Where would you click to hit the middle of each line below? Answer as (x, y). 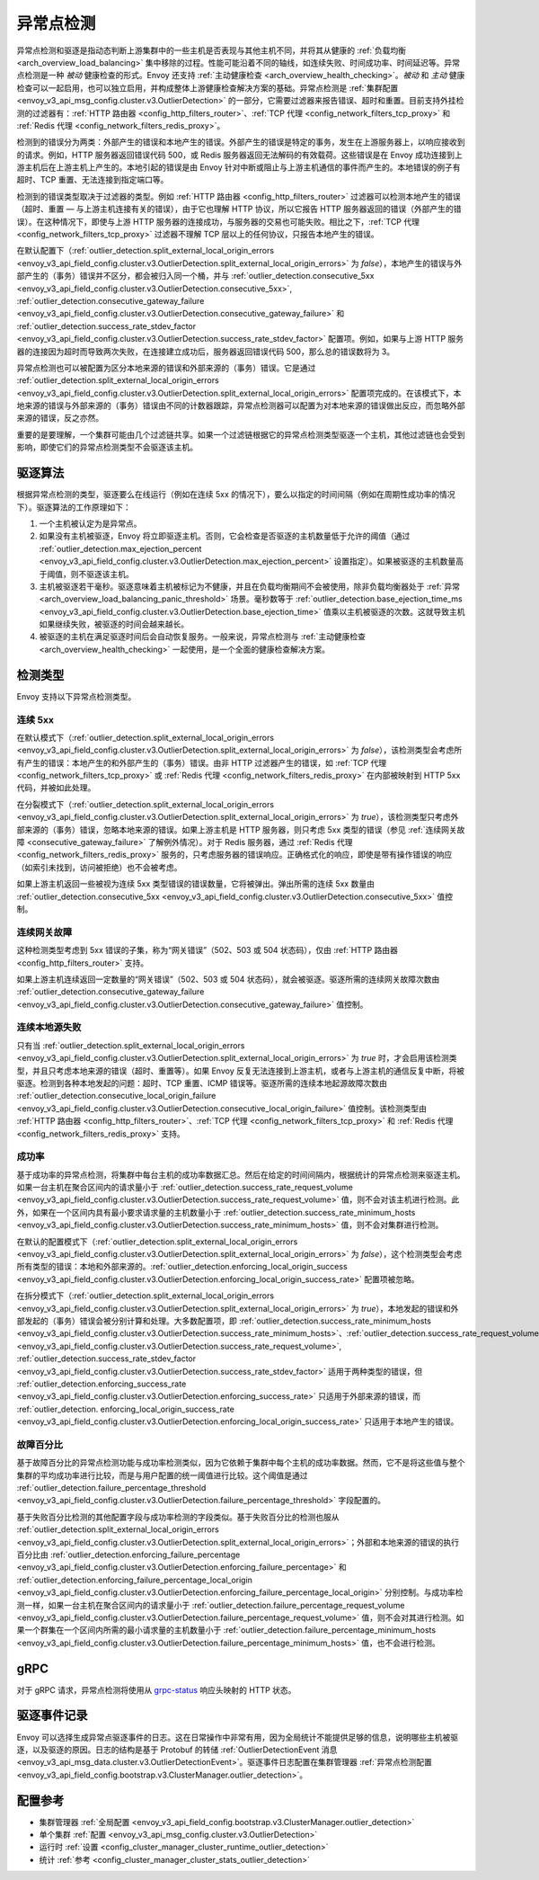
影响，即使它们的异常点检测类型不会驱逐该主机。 (107, 447)
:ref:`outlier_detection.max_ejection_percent (120, 548)
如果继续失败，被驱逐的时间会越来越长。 (114, 624)
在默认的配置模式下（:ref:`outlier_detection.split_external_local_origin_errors (157, 1242)
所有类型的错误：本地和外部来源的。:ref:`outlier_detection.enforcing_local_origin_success (182, 1267)
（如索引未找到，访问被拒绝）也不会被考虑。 (99, 867)
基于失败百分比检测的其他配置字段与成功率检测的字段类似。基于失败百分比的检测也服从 (178, 1517)
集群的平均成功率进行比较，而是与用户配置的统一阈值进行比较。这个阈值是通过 (162, 1475)
